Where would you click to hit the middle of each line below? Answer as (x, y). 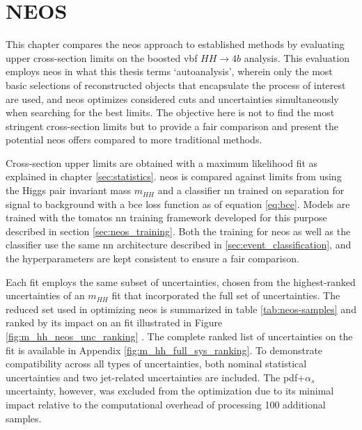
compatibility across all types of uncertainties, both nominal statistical (156, 364)
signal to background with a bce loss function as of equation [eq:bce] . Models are (178, 204)
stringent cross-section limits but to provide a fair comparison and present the (172, 126)
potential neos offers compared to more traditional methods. (134, 140)
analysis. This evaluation (297, 57)
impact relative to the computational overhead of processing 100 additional (166, 404)
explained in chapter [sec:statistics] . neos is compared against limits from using (174, 176)
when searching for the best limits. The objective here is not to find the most (170, 112)
